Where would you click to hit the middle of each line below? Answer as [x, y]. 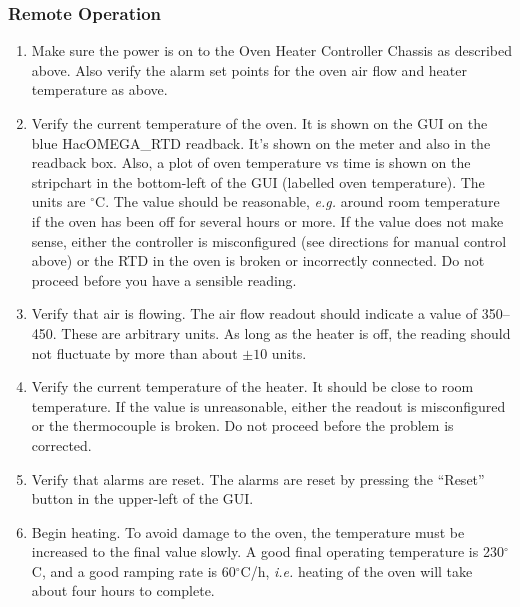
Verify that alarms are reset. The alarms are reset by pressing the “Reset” [258, 478]
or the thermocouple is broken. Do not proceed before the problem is [242, 425]
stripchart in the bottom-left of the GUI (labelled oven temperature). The [258, 181]
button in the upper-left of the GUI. [142, 498]
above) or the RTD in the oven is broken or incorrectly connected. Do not [258, 260]
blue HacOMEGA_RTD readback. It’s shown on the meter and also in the [261, 142]
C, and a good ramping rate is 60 [133, 570]
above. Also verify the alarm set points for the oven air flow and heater [249, 69]
